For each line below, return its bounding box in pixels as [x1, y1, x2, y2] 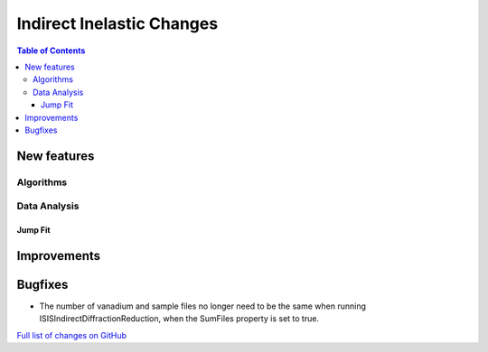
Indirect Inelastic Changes [16, 14, 219, 33]
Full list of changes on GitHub [16, 329, 127, 340]
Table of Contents [16, 45, 86, 56]
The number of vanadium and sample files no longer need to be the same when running [39, 301, 366, 311]
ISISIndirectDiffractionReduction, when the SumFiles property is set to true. [39, 313, 320, 324]
